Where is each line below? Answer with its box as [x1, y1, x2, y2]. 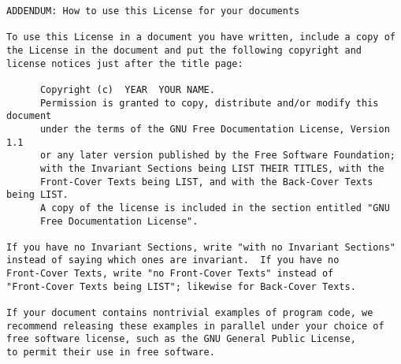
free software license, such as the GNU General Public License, [6, 333, 356, 345]
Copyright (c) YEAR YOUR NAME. [39, 84, 215, 95]
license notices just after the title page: [6, 58, 243, 69]
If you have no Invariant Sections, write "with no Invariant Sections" [6, 241, 395, 253]
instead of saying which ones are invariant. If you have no [6, 254, 340, 266]
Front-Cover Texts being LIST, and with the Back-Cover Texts [39, 176, 373, 188]
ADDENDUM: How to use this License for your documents [6, 6, 300, 17]
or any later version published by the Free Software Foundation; [39, 150, 395, 162]
